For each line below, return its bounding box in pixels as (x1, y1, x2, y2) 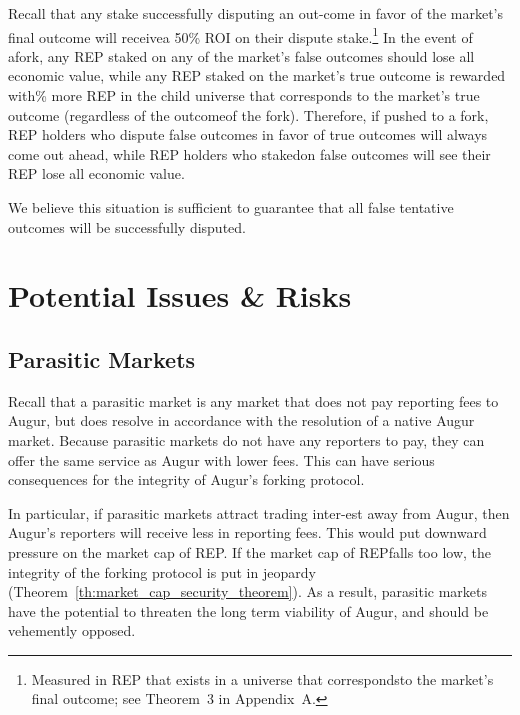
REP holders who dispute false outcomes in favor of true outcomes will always (8, 124, 488, 145)
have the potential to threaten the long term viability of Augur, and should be (8, 600, 489, 621)
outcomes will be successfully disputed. (8, 216, 246, 237)
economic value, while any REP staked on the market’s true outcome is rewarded (8, 65, 506, 86)
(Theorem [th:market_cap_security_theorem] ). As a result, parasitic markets (8, 581, 487, 602)
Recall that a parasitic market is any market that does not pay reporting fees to (8, 390, 499, 411)
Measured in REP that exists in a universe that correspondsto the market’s (31, 668, 494, 689)
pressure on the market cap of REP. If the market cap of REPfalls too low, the (8, 541, 491, 562)
